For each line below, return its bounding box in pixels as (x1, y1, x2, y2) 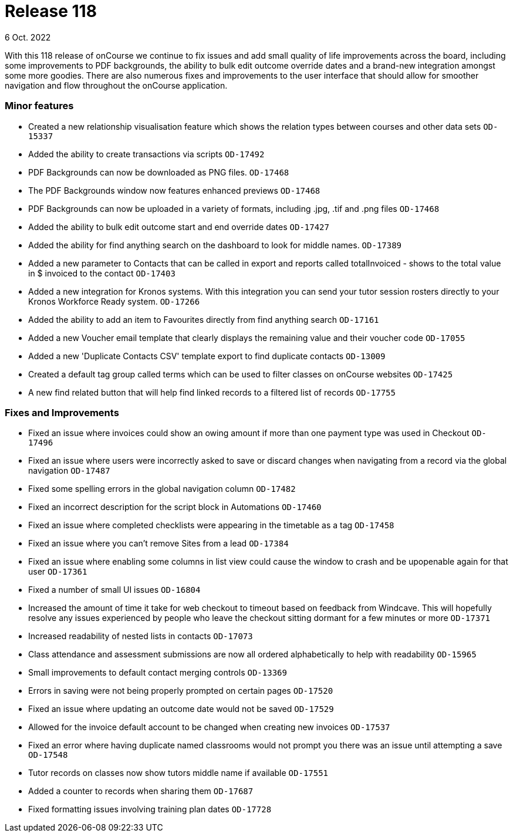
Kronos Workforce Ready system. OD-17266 (28, 296, 200, 306)
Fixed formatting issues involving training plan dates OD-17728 (28, 804, 272, 815)
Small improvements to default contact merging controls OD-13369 (28, 667, 287, 678)
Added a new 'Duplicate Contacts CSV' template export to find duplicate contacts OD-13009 (28, 350, 386, 361)
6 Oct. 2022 (5, 32, 51, 42)
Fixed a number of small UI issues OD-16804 (28, 585, 201, 595)
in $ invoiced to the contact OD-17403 (28, 268, 176, 278)
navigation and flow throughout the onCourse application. (5, 80, 228, 90)
